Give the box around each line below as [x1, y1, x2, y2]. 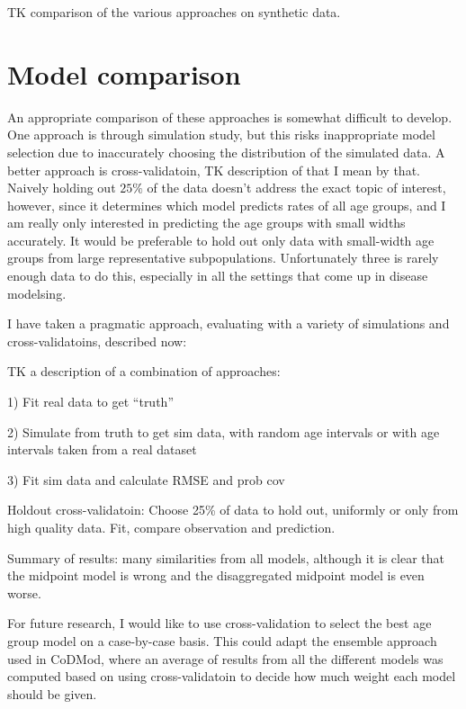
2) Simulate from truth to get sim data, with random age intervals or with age [7, 422, 440, 441]
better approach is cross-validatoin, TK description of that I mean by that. [7, 160, 420, 179]
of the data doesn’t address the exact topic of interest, [147, 178, 446, 197]
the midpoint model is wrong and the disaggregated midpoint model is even [7, 566, 425, 585]
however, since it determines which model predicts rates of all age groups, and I [7, 195, 446, 214]
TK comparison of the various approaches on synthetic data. [7, 3, 341, 21]
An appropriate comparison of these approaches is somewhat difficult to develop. [7, 107, 453, 126]
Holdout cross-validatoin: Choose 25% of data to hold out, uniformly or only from [7, 500, 459, 519]
